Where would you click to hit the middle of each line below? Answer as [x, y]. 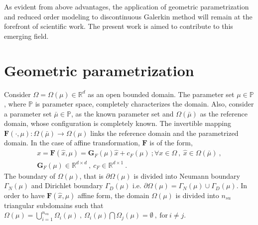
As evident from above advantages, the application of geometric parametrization [127, 6]
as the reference [224, 113]
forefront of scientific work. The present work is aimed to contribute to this [119, 26]
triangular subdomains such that [54, 205]
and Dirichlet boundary [67, 185]
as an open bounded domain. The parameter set [161, 94]
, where [15, 104]
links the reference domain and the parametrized [164, 133]
